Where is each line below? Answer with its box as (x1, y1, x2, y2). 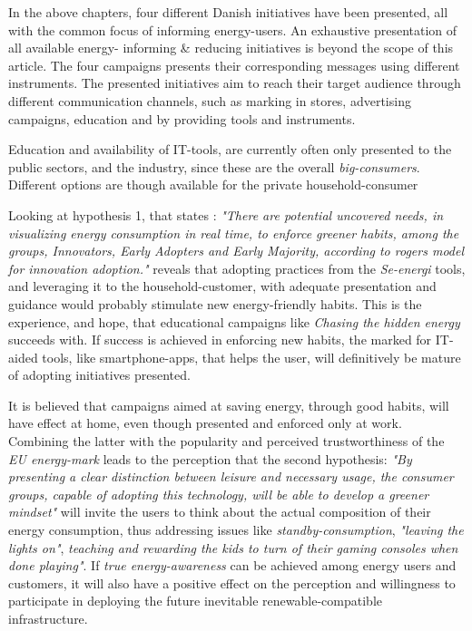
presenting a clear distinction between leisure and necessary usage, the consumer (8, 467, 454, 486)
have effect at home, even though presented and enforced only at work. (8, 413, 402, 432)
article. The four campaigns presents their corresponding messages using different (8, 55, 460, 74)
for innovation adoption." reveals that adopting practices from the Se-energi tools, (8, 258, 466, 277)
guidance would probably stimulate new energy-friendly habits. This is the (8, 294, 422, 313)
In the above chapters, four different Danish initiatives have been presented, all (8, 3, 448, 21)
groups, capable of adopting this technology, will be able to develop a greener (8, 484, 429, 503)
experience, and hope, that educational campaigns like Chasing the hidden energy (8, 312, 460, 331)
